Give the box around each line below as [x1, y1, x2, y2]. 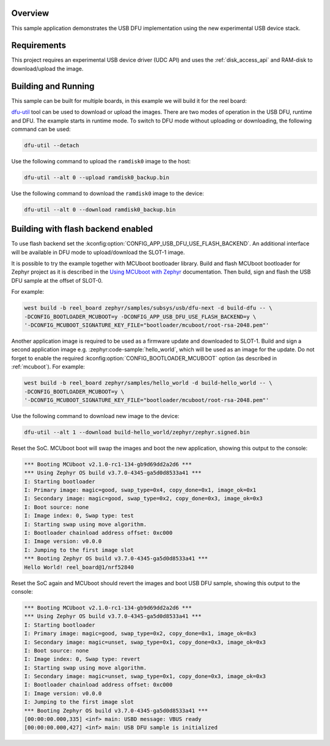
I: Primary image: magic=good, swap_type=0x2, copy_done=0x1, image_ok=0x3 [24, 630, 257, 637]
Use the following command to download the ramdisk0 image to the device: [11, 190, 204, 197]
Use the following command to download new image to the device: [11, 412, 180, 419]
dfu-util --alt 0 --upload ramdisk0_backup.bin [24, 174, 169, 181]
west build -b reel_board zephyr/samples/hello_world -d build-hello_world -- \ [24, 379, 273, 387]
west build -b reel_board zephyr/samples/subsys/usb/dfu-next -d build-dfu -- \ [24, 305, 273, 311]
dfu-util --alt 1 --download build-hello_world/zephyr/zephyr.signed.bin [24, 428, 250, 436]
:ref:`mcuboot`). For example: [11, 363, 86, 370]
